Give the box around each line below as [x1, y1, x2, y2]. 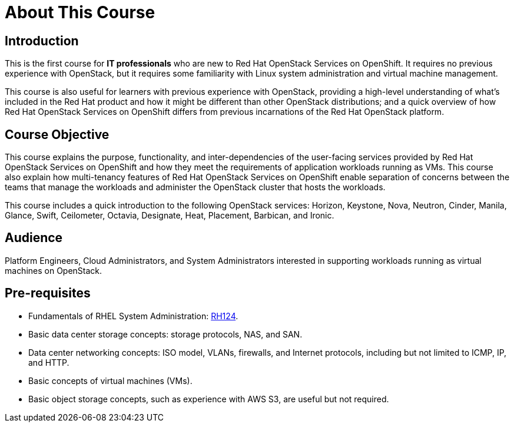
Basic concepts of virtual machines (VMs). [28, 375, 193, 386]
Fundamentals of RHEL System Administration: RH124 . [28, 310, 238, 321]
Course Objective [5, 127, 110, 142]
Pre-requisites [5, 286, 91, 301]
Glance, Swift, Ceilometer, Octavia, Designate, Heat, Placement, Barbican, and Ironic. [5, 210, 334, 221]
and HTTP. [28, 357, 69, 368]
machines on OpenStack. [5, 265, 102, 276]
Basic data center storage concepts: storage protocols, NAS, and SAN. [28, 329, 303, 339]
